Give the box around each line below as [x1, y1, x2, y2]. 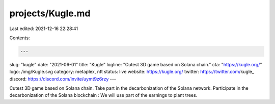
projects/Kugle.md [9, 8, 91, 19]
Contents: [9, 35, 30, 41]
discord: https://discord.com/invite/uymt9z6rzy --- [9, 75, 117, 82]
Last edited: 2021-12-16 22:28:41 [9, 25, 78, 32]
